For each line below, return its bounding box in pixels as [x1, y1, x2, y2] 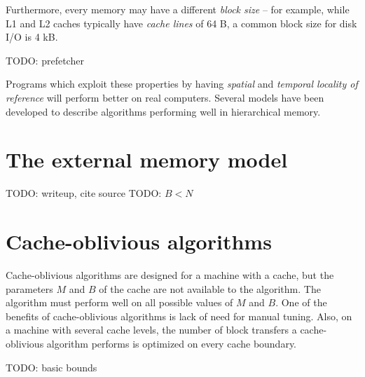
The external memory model [6, 145, 288, 174]
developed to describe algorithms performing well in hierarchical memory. [6, 104, 321, 118]
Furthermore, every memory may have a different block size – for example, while [6, 2, 350, 16]
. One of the [275, 295, 327, 310]
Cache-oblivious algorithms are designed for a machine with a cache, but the [6, 268, 334, 282]
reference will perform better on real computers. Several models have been [6, 90, 324, 104]
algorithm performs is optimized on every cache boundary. [46, 336, 297, 350]
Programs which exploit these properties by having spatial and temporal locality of [6, 76, 358, 91]
